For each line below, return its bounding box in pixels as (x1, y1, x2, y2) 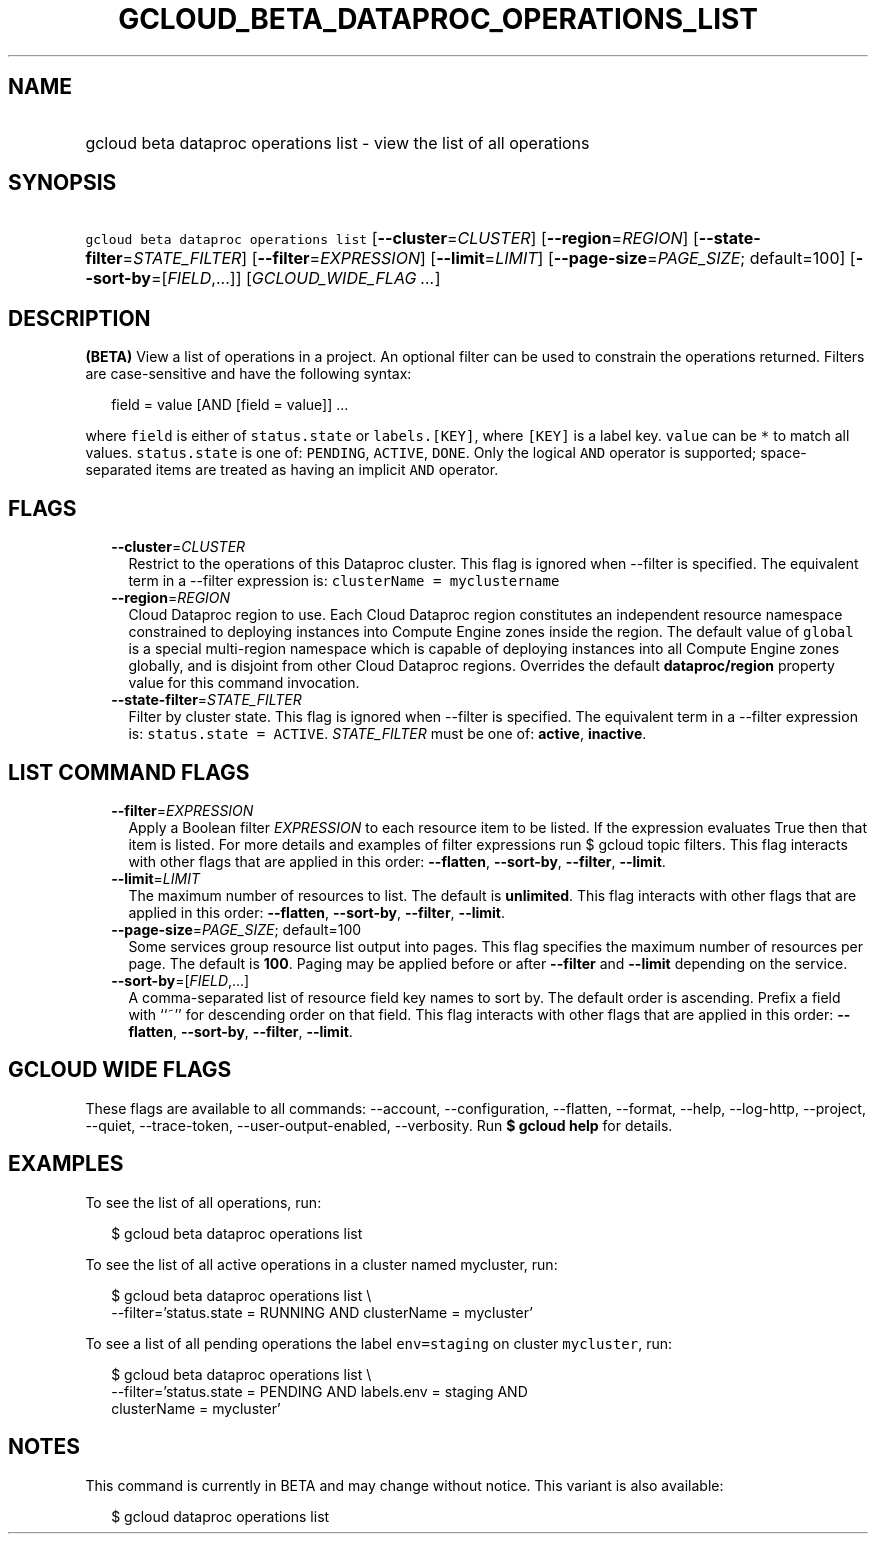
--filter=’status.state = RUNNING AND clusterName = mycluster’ (111, 1303, 533, 1321)
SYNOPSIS (8, 170, 117, 196)
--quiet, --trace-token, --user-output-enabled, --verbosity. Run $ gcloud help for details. (85, 1116, 673, 1134)
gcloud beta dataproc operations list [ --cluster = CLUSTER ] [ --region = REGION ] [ (85, 228, 699, 249)
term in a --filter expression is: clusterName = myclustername (128, 572, 560, 590)
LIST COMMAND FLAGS (8, 759, 250, 785)
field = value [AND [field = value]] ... (111, 396, 349, 414)
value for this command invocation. (128, 674, 360, 692)
